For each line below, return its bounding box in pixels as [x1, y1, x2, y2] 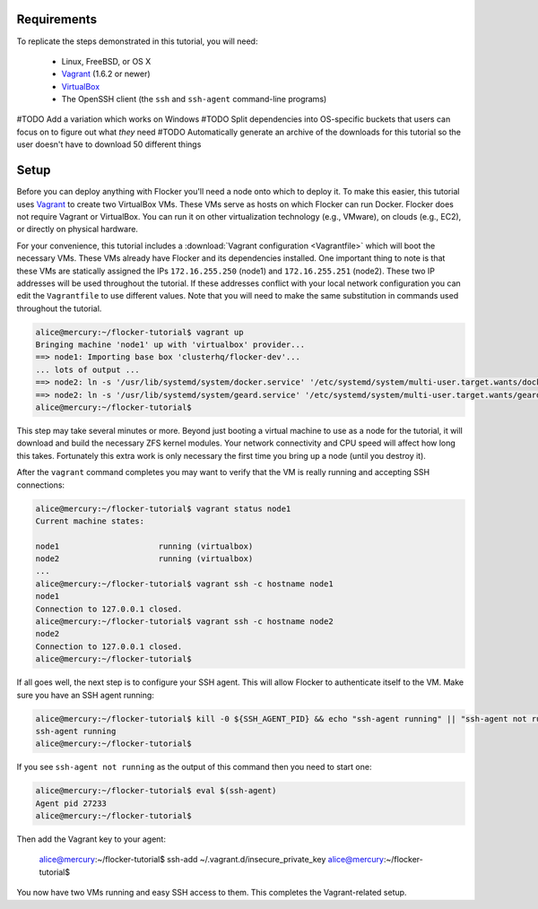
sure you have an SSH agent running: [16, 689, 154, 700]
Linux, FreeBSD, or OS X [61, 56, 152, 66]
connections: [16, 480, 65, 490]
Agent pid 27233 [35, 798, 108, 809]
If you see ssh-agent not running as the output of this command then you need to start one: [16, 762, 372, 773]
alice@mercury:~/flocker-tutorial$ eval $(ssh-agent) [35, 785, 277, 796]
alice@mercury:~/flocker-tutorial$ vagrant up [35, 327, 244, 337]
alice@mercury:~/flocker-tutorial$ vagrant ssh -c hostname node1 [35, 578, 334, 589]
